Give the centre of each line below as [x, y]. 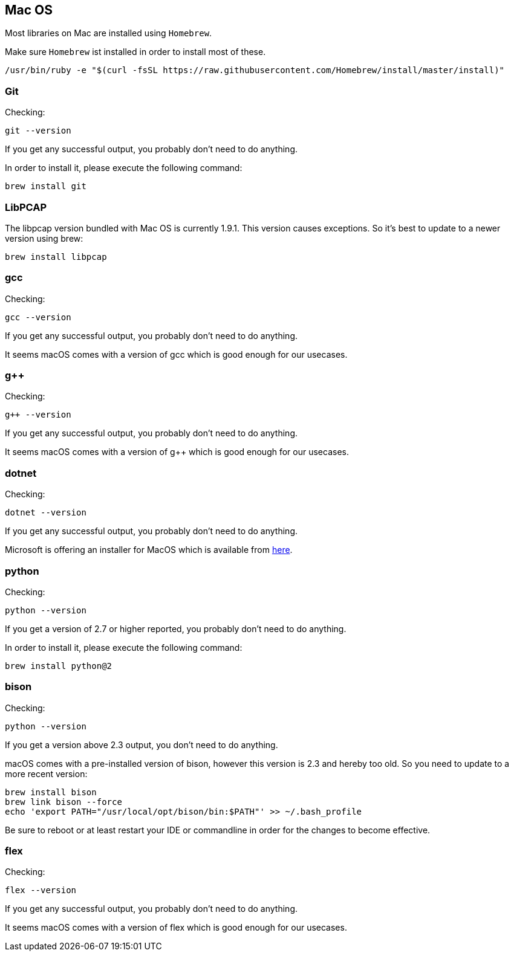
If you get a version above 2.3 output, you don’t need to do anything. [142, 744]
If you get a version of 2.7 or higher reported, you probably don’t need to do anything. [176, 628]
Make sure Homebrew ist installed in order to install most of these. [135, 52]
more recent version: [46, 774]
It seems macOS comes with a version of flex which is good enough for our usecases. [176, 928]
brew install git [46, 186]
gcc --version [38, 317]
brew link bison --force [63, 802]
